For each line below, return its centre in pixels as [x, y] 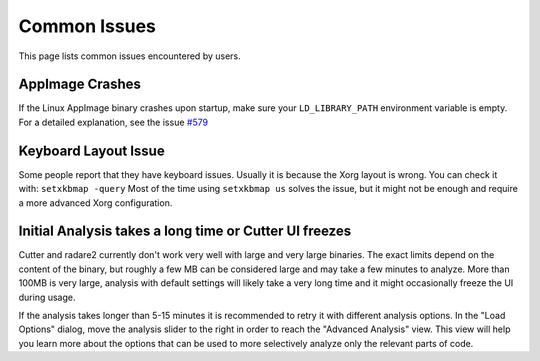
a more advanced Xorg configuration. [95, 202]
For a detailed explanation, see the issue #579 [113, 122]
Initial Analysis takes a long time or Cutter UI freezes [185, 231]
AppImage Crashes [80, 84]
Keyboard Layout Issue [91, 150]
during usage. [47, 297]
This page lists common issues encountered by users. [130, 56]
